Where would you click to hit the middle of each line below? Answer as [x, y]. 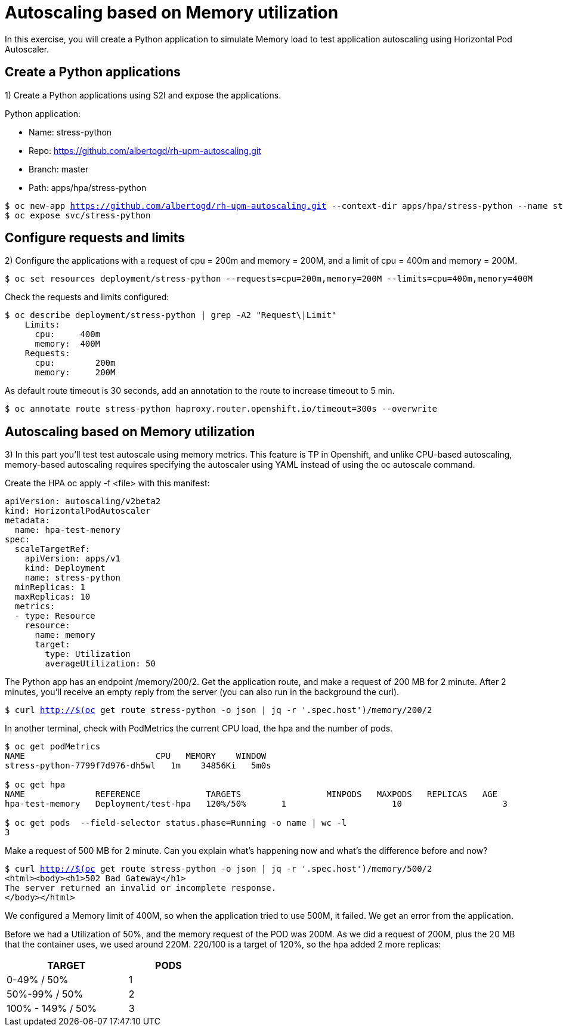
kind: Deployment [65, 568]
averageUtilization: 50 [100, 664]
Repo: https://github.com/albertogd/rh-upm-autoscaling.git [145, 150]
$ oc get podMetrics [53, 747]
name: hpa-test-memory [67, 530]
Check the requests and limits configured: [87, 297]
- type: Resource [55, 616]
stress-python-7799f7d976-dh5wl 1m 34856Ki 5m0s [138, 766]
